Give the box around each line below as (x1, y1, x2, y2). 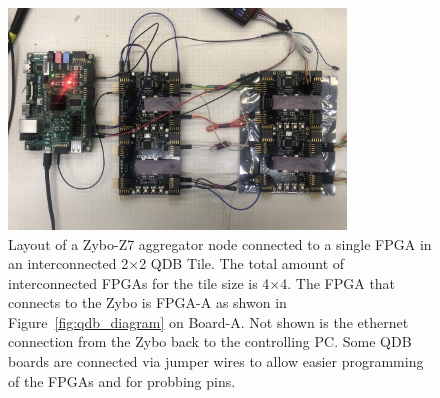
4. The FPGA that (280, 272, 396, 293)
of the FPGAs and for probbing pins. (8, 370, 236, 391)
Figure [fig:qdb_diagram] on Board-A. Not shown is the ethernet (8, 311, 409, 332)
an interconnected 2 (8, 253, 129, 274)
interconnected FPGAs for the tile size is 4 (8, 272, 270, 293)
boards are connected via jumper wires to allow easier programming (8, 351, 424, 372)
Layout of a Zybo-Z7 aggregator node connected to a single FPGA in (8, 233, 432, 254)
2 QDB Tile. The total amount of (139, 253, 345, 274)
